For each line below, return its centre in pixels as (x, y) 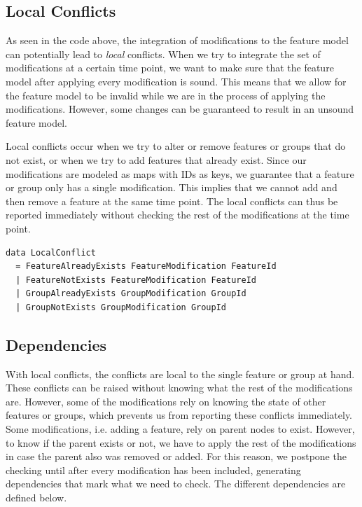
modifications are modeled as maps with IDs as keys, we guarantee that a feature (180, 173)
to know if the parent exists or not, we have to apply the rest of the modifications (181, 442)
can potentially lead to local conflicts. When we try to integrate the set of (163, 54)
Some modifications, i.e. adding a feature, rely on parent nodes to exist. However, (180, 429)
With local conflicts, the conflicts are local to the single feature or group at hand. (180, 374)
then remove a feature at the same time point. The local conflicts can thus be (172, 201)
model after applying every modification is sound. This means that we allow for (176, 81)
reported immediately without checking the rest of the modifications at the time (177, 215)
